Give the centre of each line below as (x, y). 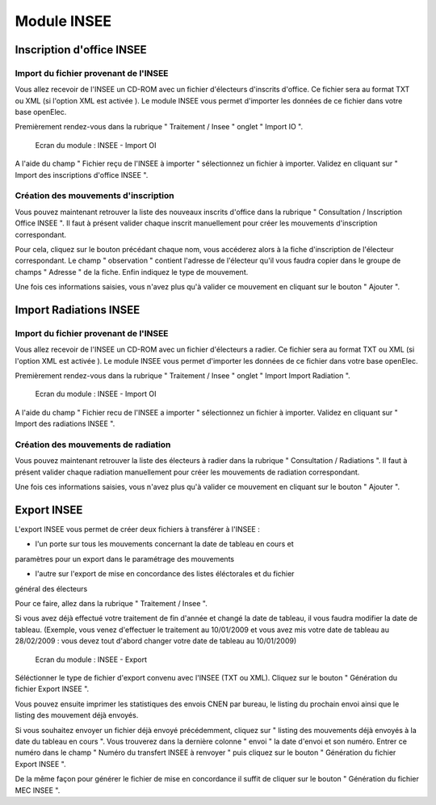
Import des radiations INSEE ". (65, 424)
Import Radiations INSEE (78, 310)
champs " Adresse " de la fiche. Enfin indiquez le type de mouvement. (132, 272)
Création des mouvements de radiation (93, 445)
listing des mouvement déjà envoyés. (77, 715)
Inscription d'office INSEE (81, 50)
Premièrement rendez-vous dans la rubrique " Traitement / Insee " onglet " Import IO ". (159, 127)
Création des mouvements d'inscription (94, 196)
